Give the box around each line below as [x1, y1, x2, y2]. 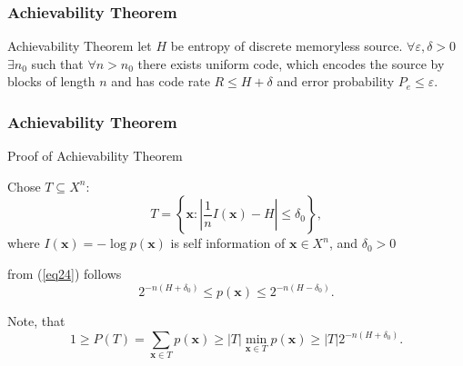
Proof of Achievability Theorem [7, 146, 183, 165]
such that [31, 54, 84, 73]
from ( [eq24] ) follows [7, 264, 122, 282]
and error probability [277, 72, 395, 91]
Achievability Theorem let [7, 36, 152, 55]
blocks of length [7, 72, 96, 91]
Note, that [7, 312, 65, 331]
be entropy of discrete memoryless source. [170, 36, 403, 55]
